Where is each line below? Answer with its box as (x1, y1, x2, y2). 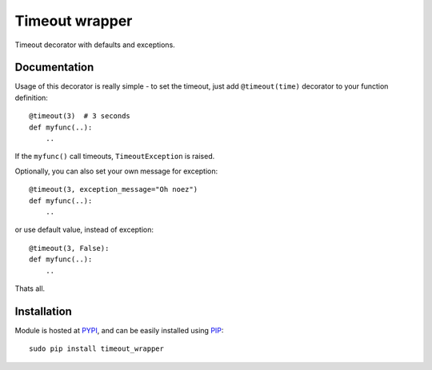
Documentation (14, 61, 94, 74)
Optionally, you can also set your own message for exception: (14, 166, 218, 176)
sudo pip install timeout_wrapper (29, 344, 164, 353)
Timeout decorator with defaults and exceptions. (14, 40, 175, 50)
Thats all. (14, 284, 46, 293)
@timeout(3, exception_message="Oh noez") (29, 185, 198, 194)
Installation (14, 304, 72, 318)
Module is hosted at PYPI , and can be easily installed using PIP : (14, 325, 224, 335)
